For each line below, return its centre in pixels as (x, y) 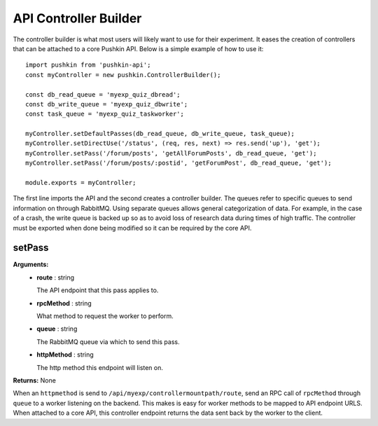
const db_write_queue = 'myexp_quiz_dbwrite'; (107, 104)
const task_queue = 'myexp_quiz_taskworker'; (105, 114)
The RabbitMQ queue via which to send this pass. (108, 342)
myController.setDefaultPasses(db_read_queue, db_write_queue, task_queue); (160, 134)
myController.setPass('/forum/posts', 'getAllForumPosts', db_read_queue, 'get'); (171, 153)
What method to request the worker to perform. (105, 316)
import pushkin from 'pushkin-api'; (88, 65)
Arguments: (31, 264)
